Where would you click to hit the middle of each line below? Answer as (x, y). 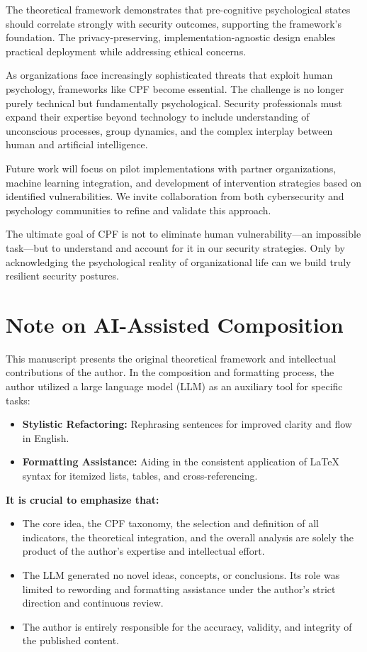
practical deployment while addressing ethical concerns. (126, 51)
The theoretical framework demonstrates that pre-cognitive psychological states (178, 9)
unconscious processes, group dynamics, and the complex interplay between (169, 130)
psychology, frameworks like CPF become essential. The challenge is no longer (175, 88)
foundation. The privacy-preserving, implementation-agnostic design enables (171, 37)
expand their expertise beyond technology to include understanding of (158, 117)
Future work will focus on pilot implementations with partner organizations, (171, 168)
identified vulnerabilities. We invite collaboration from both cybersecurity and (175, 196)
